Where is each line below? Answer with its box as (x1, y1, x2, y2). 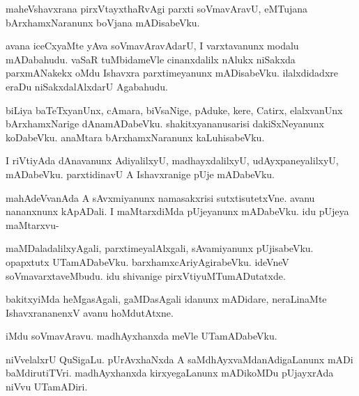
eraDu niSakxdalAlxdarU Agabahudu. (6, 79, 168, 93)
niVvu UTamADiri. (6, 379, 88, 394)
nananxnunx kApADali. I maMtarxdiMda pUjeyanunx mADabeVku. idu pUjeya (6, 204, 349, 219)
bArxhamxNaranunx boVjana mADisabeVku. (6, 15, 200, 29)
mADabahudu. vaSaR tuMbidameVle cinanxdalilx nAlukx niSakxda (6, 52, 296, 66)
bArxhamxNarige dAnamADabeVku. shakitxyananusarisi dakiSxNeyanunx (6, 116, 324, 131)
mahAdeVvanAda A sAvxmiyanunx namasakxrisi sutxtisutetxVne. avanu (6, 190, 315, 205)
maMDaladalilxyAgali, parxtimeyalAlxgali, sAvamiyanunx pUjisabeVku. (6, 241, 314, 255)
